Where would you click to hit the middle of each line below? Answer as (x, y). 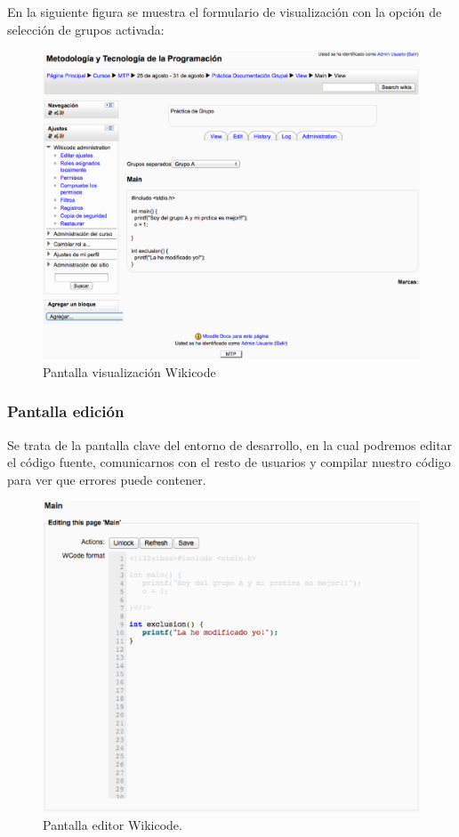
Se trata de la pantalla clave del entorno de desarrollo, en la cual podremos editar (230, 444)
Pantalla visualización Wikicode (129, 371)
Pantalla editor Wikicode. (113, 824)
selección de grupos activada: (86, 29)
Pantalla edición (66, 411)
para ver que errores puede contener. (107, 479)
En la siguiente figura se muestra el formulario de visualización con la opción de (225, 12)
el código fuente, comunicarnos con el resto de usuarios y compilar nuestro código (229, 462)
